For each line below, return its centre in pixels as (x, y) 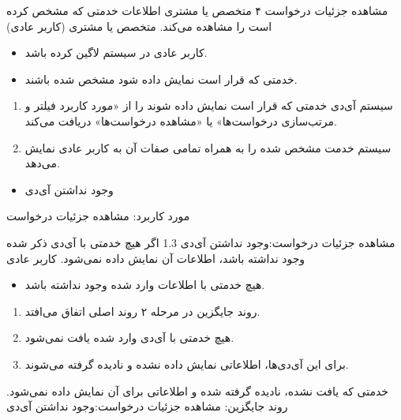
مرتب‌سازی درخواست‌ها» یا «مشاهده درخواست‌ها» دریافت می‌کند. (181, 120)
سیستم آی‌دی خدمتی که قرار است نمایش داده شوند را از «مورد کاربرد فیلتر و (209, 105)
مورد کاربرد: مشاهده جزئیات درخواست (98, 216)
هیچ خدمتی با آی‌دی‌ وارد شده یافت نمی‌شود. (129, 337)
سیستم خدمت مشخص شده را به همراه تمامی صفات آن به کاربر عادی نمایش (208, 147)
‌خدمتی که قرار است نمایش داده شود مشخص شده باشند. (161, 79)
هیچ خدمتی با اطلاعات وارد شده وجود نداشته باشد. (145, 285)
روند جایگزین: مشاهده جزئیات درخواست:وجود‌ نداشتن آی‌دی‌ (147, 406)
